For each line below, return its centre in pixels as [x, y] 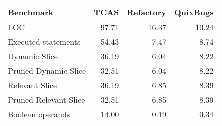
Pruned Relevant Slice [47, 99]
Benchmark [31, 12]
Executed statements [44, 42]
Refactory [147, 12]
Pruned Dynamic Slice [47, 70]
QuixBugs [194, 12]
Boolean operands [39, 114]
